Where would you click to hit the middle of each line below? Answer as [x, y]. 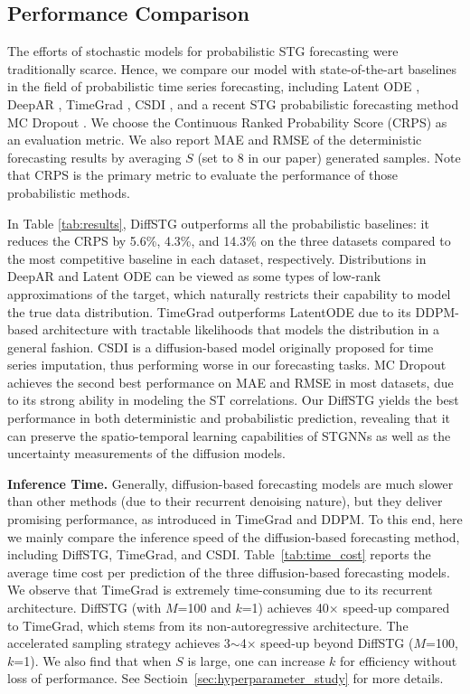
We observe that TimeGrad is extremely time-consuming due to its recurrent [220, 590]
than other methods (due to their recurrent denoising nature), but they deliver [225, 501]
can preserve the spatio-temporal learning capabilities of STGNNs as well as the [229, 435]
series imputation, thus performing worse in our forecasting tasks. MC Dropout [227, 365]
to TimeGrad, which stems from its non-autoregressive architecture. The [208, 625]
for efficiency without [399, 660]
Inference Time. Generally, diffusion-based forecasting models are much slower [230, 483]
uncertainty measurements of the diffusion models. [146, 453]
